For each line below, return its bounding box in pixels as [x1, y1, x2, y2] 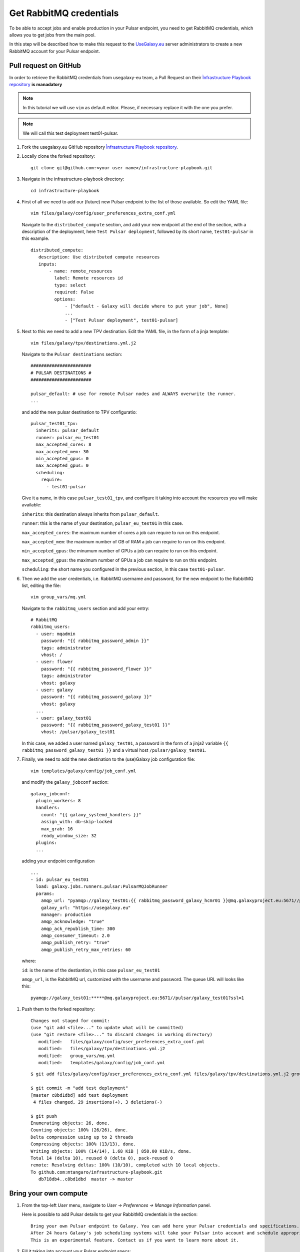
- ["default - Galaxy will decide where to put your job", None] [64, 303, 228, 309]
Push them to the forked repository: [21, 1006, 95, 1012]
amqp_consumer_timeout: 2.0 [40, 933, 110, 938]
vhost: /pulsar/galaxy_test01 [40, 729, 115, 735]
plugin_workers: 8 [35, 798, 81, 804]
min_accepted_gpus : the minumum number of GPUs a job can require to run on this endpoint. [21, 548, 218, 554]
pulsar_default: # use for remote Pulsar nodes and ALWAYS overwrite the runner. [30, 391, 236, 397]
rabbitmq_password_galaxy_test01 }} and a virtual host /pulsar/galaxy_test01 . [21, 747, 206, 753]
